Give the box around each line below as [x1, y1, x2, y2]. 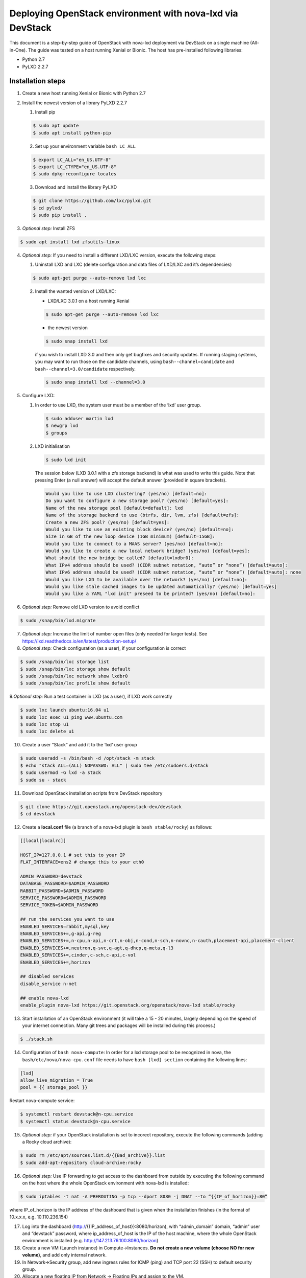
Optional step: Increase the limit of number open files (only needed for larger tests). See [22, 631, 208, 637]
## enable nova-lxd [20, 995, 69, 1001]
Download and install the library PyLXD [35, 184, 117, 190]
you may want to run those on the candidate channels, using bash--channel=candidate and [35, 358, 235, 365]
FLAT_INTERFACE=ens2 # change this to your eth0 [20, 859, 144, 865]
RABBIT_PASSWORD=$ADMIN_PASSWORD [20, 887, 104, 894]
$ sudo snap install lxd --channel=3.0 [45, 379, 145, 385]
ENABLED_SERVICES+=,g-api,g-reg [20, 931, 101, 937]
